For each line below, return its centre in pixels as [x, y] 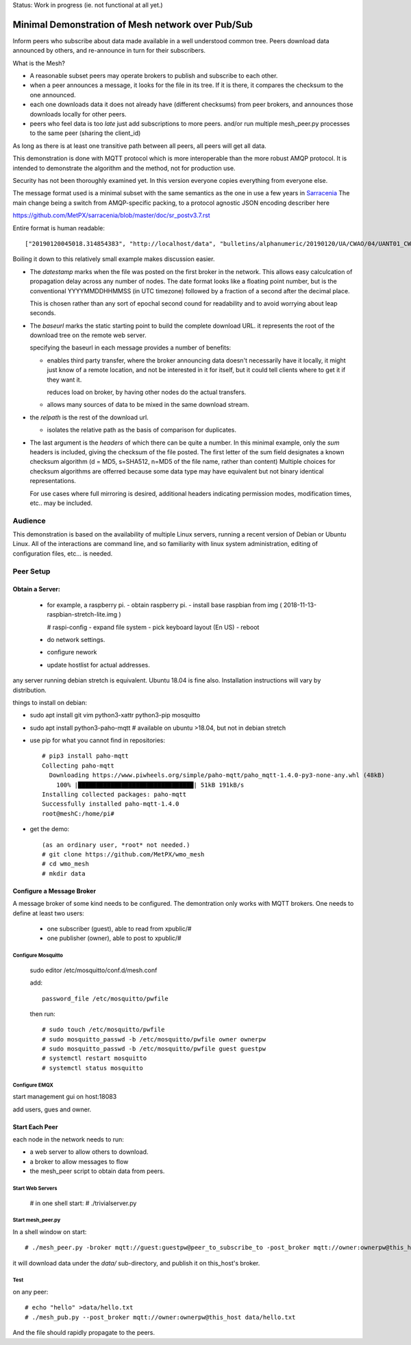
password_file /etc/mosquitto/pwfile [105, 998]
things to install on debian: [50, 702]
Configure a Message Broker [54, 891]
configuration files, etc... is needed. [63, 553]
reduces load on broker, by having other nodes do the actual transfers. [147, 392]
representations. [53, 481]
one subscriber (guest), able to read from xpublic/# [119, 928]
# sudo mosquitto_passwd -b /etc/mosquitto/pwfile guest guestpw [154, 1049]
